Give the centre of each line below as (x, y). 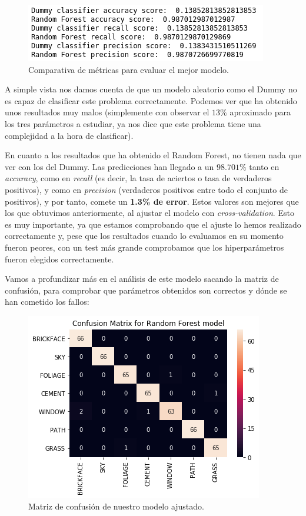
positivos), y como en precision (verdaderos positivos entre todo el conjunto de (146, 189)
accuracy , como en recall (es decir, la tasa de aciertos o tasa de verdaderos (138, 178)
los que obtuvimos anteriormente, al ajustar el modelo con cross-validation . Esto (149, 213)
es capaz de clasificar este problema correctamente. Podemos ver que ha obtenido (151, 100)
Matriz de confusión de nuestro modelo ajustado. (116, 506)
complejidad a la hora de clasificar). (69, 135)
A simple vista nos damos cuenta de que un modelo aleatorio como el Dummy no (151, 89)
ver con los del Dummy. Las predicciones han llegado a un (109, 166)
